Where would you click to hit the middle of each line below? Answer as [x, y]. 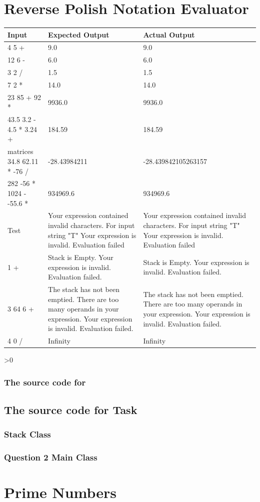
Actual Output [169, 34]
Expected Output [79, 34]
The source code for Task [71, 410]
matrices [20, 151]
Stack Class [27, 434]
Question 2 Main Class [51, 457]
